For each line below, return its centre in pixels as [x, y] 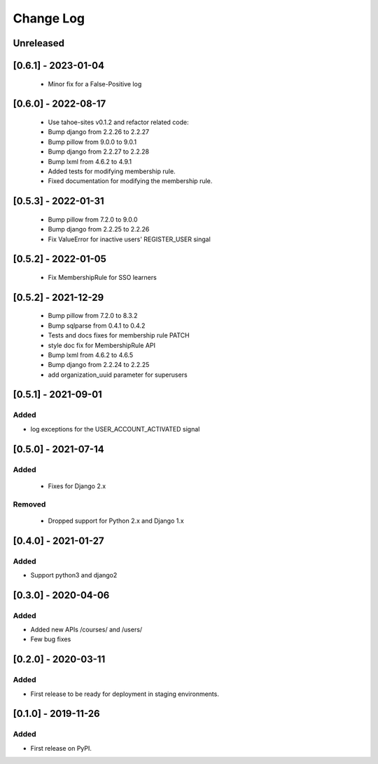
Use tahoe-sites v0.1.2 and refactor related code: [118, 122]
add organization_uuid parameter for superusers [118, 375]
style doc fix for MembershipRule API [101, 345]
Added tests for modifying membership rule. [112, 171]
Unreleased [39, 43]
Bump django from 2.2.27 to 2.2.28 [99, 152]
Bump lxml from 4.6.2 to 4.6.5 [90, 355]
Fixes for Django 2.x [77, 486]
